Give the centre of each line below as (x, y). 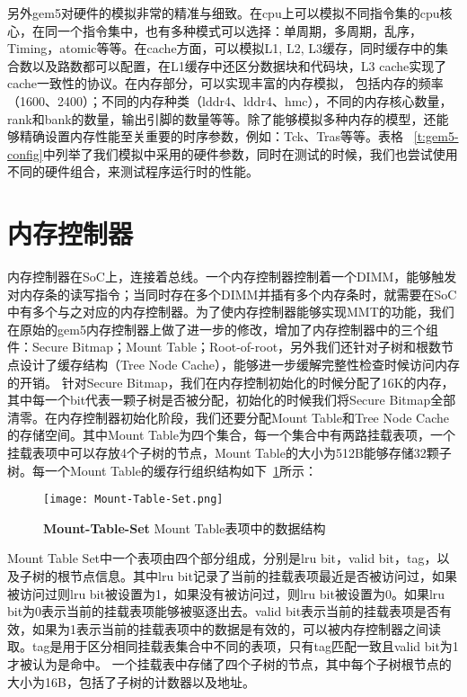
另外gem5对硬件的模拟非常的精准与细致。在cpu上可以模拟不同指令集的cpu (224, 13)
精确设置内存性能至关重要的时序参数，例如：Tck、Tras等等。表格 (211, 136)
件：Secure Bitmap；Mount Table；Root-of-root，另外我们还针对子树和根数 (225, 347)
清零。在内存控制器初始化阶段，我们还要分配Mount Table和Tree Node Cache (228, 417)
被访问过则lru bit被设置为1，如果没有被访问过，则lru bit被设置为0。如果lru (226, 593)
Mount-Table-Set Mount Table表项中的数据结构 (185, 527)
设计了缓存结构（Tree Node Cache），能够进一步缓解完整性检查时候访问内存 (240, 365)
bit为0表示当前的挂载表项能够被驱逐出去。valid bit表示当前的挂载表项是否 (224, 611)
